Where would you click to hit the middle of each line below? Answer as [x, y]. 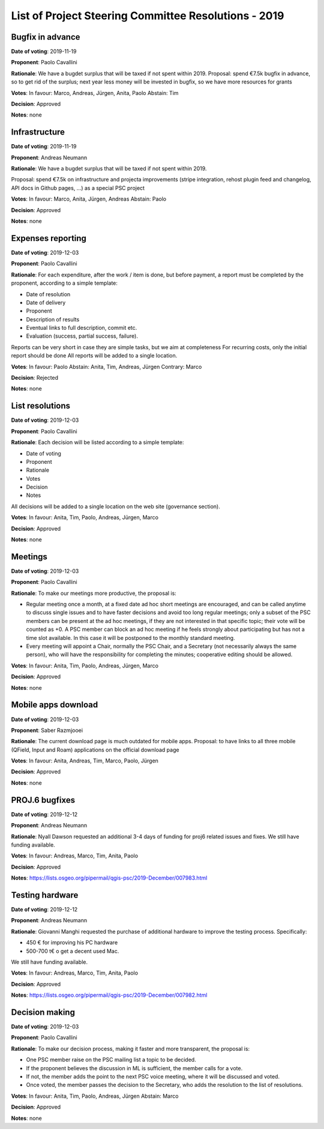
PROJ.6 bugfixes [43, 800]
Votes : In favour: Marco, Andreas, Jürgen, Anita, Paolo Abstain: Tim [95, 93]
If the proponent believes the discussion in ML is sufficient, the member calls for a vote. [134, 1068]
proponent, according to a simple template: [64, 283]
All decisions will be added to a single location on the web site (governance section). [115, 506]
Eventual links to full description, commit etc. [82, 328]
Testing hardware [45, 895]
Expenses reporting [49, 238]
